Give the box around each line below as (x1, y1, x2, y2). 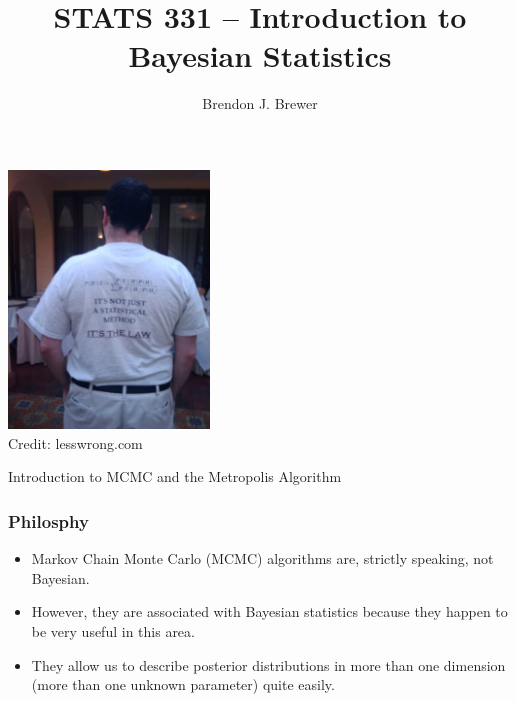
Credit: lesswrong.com (8, 432, 143, 453)
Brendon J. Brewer (202, 93, 318, 114)
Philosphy (8, 509, 89, 533)
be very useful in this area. (31, 621, 195, 642)
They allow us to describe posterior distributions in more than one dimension (31, 654, 506, 675)
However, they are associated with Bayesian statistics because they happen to (31, 601, 508, 622)
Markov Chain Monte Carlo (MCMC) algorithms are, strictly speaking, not (31, 548, 494, 569)
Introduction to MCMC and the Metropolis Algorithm (8, 466, 342, 487)
